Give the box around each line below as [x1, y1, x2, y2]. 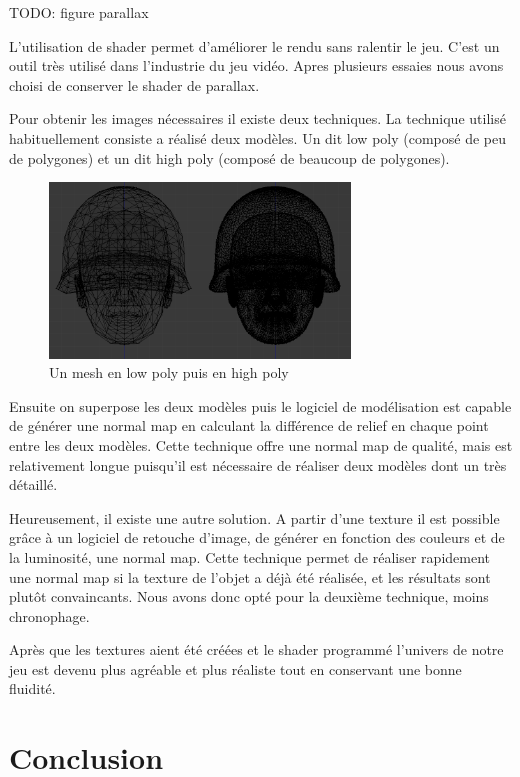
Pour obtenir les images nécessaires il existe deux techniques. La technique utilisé [9, 108, 506, 129]
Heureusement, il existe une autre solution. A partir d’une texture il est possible [9, 507, 500, 528]
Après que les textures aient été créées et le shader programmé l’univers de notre [9, 639, 504, 660]
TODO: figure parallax [9, 2, 149, 22]
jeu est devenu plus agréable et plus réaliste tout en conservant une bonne [9, 658, 462, 679]
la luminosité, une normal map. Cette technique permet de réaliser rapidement [9, 546, 490, 567]
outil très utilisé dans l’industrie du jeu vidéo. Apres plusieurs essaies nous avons [9, 55, 504, 76]
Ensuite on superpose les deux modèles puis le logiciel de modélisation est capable [9, 395, 512, 416]
